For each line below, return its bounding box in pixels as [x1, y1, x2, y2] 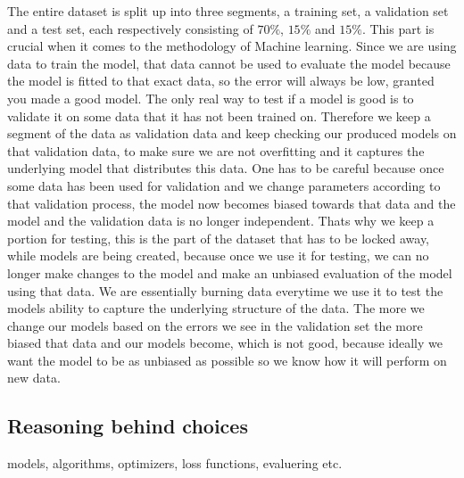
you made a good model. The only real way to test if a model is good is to [7, 88, 414, 107]
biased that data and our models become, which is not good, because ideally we [7, 334, 443, 352]
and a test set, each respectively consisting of [7, 19, 253, 37]
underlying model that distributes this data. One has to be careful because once [7, 159, 444, 177]
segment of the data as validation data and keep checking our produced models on [7, 124, 457, 143]
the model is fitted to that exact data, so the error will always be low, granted [7, 71, 435, 90]
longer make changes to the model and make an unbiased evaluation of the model [7, 263, 452, 282]
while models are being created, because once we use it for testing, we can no [7, 246, 429, 265]
